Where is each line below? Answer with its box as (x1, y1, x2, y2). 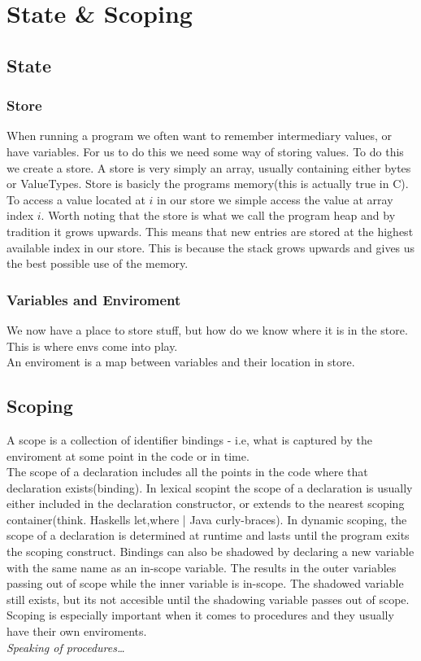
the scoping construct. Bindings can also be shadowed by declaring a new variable (7, 543, 414, 560)
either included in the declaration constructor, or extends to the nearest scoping (7, 495, 405, 512)
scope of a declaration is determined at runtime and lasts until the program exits (7, 527, 410, 544)
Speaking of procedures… (7, 638, 125, 655)
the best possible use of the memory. (7, 255, 189, 272)
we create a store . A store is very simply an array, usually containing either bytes (7, 159, 411, 176)
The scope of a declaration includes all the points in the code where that (7, 463, 368, 480)
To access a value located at (7, 190, 145, 208)
